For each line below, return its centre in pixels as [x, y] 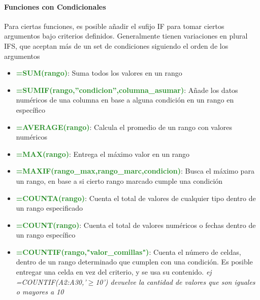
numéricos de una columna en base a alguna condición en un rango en [125, 100]
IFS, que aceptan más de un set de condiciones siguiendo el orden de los [116, 45]
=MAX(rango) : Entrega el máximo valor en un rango [103, 154]
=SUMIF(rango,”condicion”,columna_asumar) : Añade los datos [127, 90]
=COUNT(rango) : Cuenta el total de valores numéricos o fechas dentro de [136, 225]
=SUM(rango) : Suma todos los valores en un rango [99, 73]
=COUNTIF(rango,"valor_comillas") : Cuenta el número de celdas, [128, 252]
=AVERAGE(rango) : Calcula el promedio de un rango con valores [124, 127]
